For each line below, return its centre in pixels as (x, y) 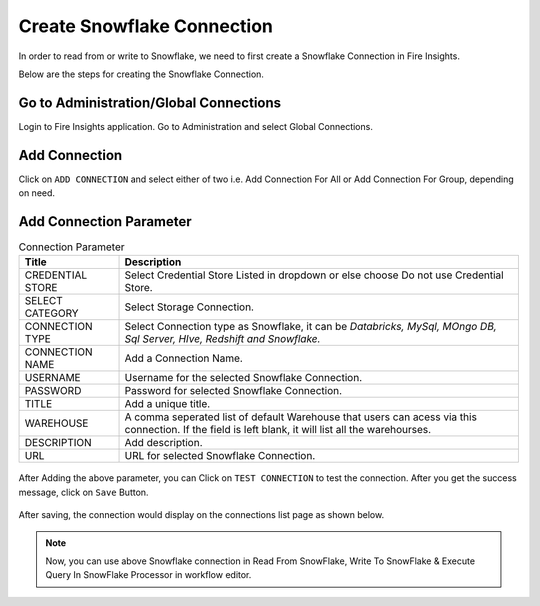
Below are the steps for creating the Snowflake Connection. (141, 74)
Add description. (163, 443)
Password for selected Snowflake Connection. (233, 391)
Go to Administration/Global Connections (150, 102)
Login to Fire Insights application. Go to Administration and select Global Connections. (196, 126)
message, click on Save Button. (83, 492)
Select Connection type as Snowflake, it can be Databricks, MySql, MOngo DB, (310, 327)
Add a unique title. (167, 404)
